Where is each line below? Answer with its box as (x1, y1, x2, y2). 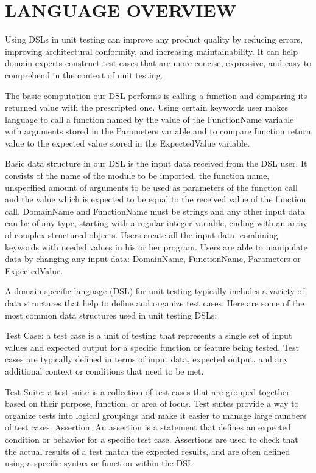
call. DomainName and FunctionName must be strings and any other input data (5, 204, 305, 217)
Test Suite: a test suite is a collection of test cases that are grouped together (5, 385, 290, 398)
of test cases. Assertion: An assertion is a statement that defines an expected (5, 421, 291, 433)
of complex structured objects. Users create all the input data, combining (5, 229, 278, 241)
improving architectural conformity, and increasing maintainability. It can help (5, 44, 298, 57)
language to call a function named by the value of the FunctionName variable (5, 112, 294, 125)
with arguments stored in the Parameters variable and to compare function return (5, 125, 311, 137)
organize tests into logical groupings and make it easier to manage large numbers (5, 409, 307, 421)
